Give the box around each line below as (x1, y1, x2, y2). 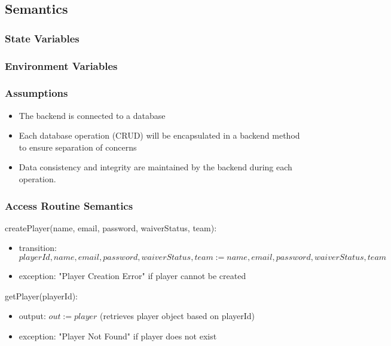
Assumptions (5, 85, 68, 100)
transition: (19, 241, 57, 254)
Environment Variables (5, 58, 118, 73)
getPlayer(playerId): (5, 289, 78, 302)
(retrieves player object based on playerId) (100, 310, 255, 322)
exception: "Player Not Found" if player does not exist (19, 329, 217, 342)
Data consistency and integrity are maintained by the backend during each (19, 161, 292, 173)
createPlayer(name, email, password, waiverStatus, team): (5, 221, 217, 234)
